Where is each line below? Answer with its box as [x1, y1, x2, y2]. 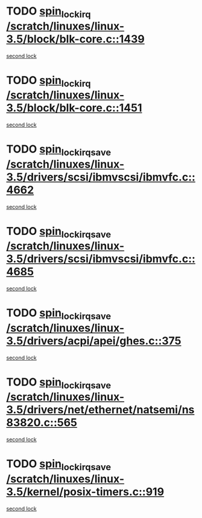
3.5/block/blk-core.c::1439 [6, 32, 145, 46]
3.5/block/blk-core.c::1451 [6, 101, 142, 115]
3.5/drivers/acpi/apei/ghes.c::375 [6, 334, 182, 347]
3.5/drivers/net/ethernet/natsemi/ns [6, 403, 195, 417]
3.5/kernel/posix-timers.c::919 [6, 485, 165, 499]
